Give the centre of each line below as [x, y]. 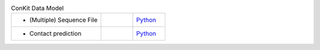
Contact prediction [55, 34]
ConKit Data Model [37, 8]
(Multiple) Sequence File [63, 20]
